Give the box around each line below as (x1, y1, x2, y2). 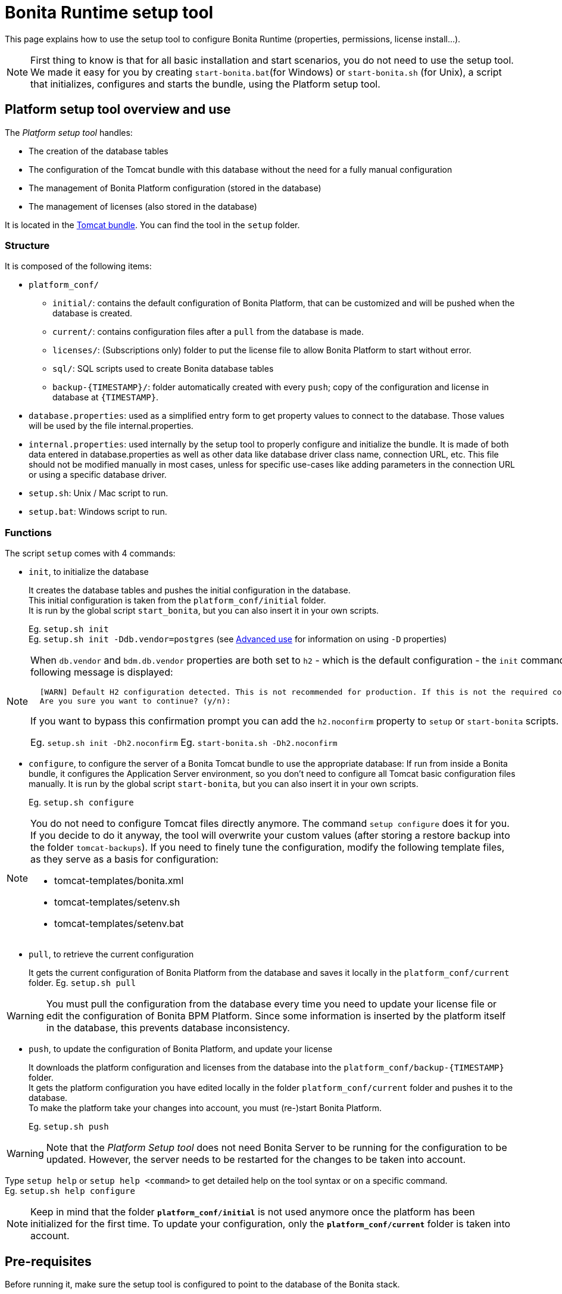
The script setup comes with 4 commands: (5, 548, 176, 559)
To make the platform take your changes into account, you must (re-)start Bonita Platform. (29, 1103, 382, 1113)
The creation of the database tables (29, 145, 168, 156)
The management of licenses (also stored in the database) (29, 201, 257, 211)
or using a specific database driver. (29, 469, 167, 480)
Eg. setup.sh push (29, 1121, 109, 1132)
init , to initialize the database (29, 567, 149, 577)
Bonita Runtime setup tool (5, 2, 214, 23)
